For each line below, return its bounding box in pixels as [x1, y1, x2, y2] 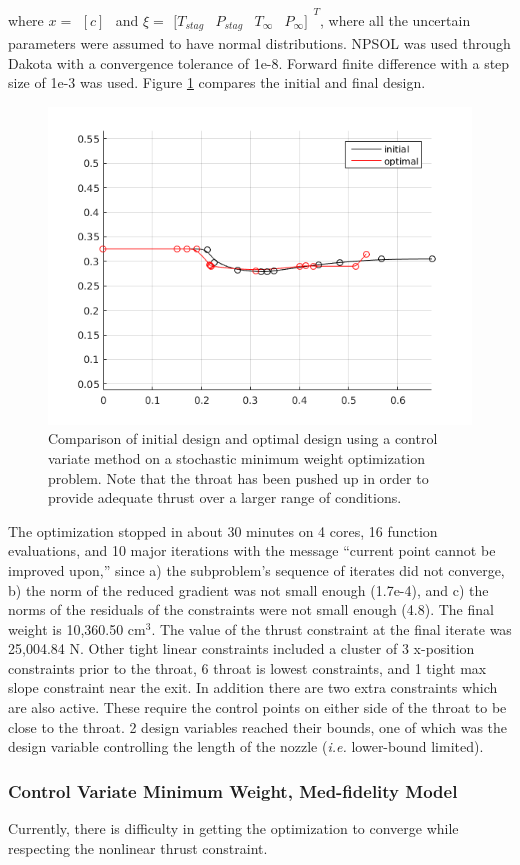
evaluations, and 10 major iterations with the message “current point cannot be [8, 540, 496, 561]
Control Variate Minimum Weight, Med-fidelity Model [8, 778, 458, 803]
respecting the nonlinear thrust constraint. [8, 837, 268, 858]
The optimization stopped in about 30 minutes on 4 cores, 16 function [8, 520, 438, 541]
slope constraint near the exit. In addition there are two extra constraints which [8, 677, 498, 698]
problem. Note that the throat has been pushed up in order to [48, 467, 429, 488]
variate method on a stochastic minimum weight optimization [48, 447, 426, 468]
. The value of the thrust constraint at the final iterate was [151, 618, 512, 639]
